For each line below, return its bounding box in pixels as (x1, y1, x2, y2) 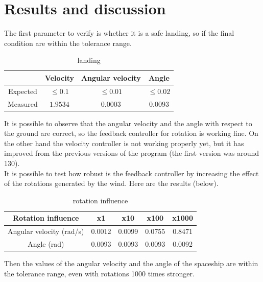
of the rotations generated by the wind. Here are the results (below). (4, 178, 219, 189)
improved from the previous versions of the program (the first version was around (4, 148, 259, 158)
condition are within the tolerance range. (4, 37, 132, 48)
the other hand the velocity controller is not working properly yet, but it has (4, 137, 244, 148)
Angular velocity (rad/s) (8, 226, 84, 237)
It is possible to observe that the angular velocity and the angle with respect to (4, 118, 252, 128)
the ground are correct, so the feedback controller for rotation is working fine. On (4, 128, 258, 138)
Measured (8, 98, 38, 109)
